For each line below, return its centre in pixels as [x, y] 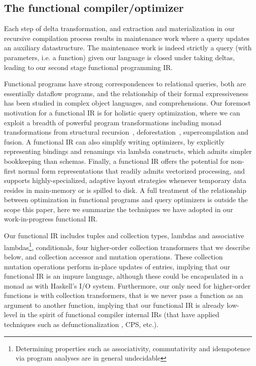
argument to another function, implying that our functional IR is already [114, 305]
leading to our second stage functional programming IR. [88, 67]
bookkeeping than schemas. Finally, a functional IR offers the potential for [116, 161]
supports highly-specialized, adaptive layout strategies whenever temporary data [125, 180]
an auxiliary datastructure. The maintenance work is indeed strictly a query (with [128, 48]
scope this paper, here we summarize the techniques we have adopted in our [119, 209]
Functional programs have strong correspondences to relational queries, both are [125, 84]
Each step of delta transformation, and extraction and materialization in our [119, 28]
